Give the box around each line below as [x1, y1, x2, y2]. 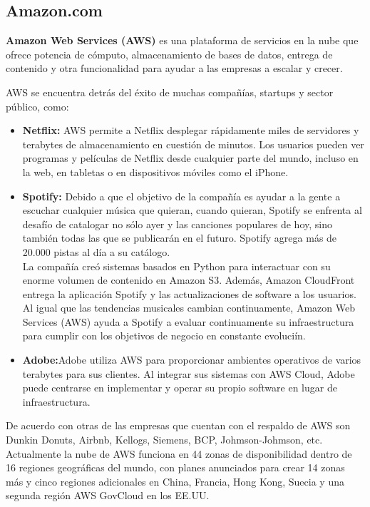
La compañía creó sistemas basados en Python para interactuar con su [22, 258, 331, 273]
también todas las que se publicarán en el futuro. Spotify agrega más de [22, 230, 337, 245]
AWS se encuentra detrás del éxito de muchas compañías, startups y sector [6, 84, 334, 99]
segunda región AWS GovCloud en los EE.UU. [6, 488, 210, 503]
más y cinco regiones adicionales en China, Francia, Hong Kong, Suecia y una [6, 473, 344, 488]
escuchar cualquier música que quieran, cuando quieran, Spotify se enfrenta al [22, 203, 362, 217]
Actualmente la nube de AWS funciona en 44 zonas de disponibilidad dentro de [6, 446, 352, 461]
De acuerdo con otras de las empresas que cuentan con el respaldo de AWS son [6, 418, 351, 433]
